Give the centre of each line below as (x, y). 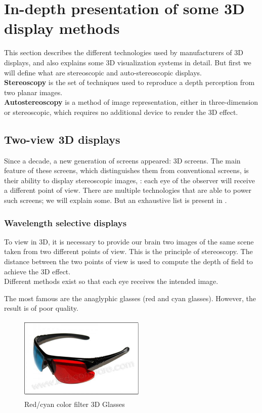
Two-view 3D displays (62, 139)
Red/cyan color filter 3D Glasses (75, 404)
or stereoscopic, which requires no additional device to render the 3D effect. (121, 112)
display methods (62, 28)
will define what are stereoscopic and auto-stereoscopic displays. (103, 72)
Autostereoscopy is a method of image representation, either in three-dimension (131, 102)
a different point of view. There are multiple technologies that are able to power (128, 190)
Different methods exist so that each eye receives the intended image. (111, 281)
